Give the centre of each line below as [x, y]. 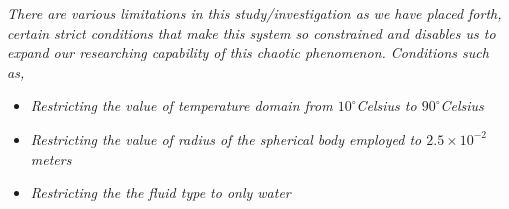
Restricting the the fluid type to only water [160, 192]
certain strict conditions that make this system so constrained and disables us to [251, 32]
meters [51, 158]
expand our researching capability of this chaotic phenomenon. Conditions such [248, 52]
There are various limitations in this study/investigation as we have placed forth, [254, 13]
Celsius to [386, 105]
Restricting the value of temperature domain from [181, 105]
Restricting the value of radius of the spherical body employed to [226, 138]
